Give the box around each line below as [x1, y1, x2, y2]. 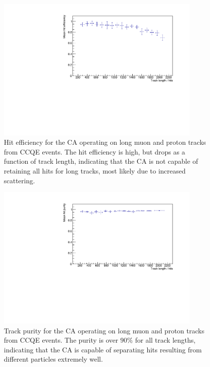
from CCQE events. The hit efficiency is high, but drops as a [4, 146, 185, 156]
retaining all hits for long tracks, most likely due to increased [4, 166, 186, 176]
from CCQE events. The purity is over [4, 335, 118, 345]
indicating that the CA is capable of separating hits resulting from [4, 344, 202, 354]
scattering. [4, 175, 35, 185]
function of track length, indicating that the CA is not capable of [4, 156, 198, 166]
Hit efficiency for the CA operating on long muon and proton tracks [4, 137, 206, 147]
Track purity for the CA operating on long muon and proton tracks [4, 325, 205, 335]
